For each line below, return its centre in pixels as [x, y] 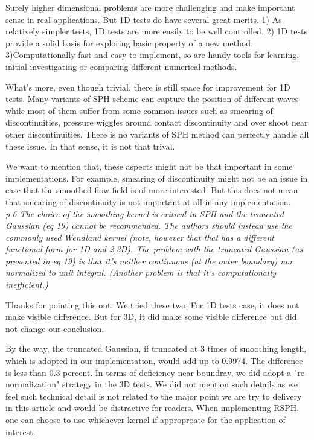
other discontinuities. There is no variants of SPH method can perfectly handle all [157, 134]
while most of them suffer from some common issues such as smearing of [139, 110]
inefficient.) [27, 285]
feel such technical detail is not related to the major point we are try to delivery [154, 396]
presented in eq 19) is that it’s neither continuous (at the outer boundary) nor [149, 260]
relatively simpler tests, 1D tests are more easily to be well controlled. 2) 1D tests [157, 31]
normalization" [33, 384]
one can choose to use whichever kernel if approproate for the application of [146, 419]
